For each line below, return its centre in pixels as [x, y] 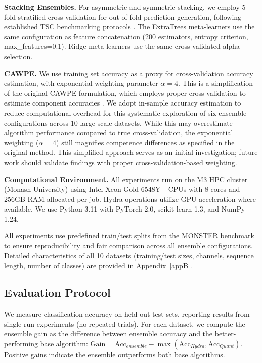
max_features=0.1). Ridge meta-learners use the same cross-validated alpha [122, 46]
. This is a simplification [215, 83]
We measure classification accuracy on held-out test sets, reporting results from [127, 314]
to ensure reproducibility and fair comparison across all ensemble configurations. [128, 246]
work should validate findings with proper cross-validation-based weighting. [121, 162]
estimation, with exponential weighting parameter [81, 83]
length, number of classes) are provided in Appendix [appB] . [98, 265]
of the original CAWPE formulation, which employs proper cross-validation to [125, 93]
